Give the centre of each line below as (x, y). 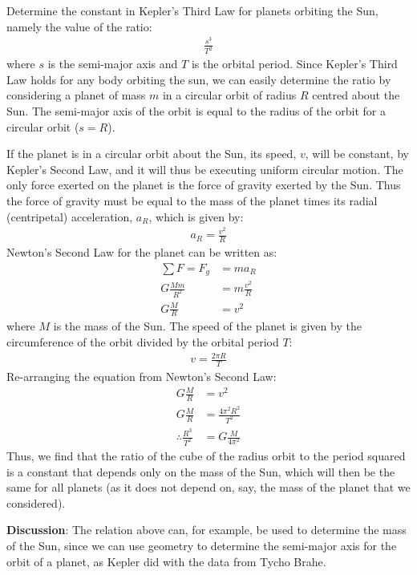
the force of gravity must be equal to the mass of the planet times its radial (192, 200)
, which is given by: (196, 216)
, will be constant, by (357, 154)
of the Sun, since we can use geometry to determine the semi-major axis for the (202, 545)
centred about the (356, 95)
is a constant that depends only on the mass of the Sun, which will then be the (201, 471)
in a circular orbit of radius (229, 95)
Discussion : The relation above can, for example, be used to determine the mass (206, 530)
